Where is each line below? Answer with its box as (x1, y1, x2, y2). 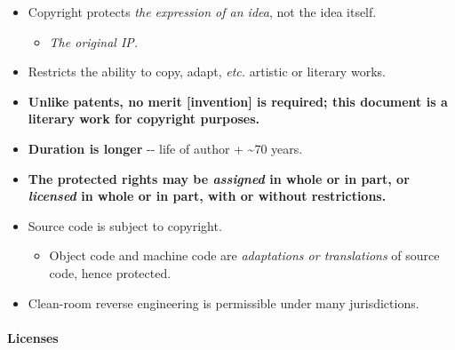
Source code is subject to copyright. (28, 216, 222, 235)
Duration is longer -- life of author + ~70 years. (28, 139, 303, 157)
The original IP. (49, 32, 139, 51)
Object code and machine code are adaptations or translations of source (49, 246, 440, 265)
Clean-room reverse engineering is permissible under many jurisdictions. (28, 293, 419, 312)
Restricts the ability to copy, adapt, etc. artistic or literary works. (28, 62, 386, 81)
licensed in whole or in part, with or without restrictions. (28, 187, 387, 205)
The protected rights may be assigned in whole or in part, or (28, 169, 410, 187)
